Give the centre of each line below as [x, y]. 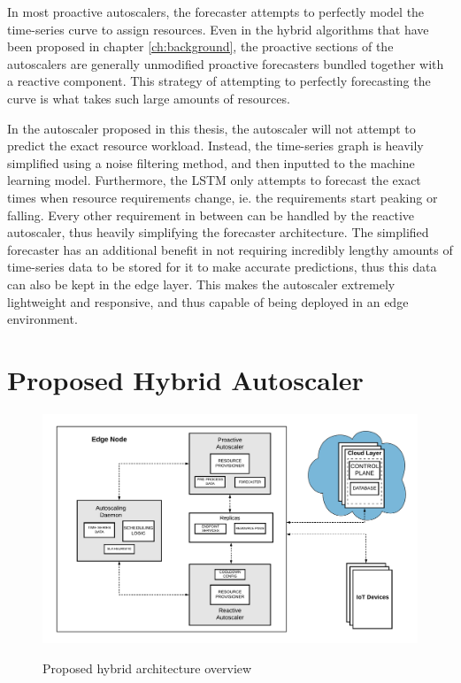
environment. [42, 319]
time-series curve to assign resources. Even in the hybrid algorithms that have [218, 29]
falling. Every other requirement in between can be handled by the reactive [211, 215]
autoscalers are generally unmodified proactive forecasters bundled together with [226, 63]
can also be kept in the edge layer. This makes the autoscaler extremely [201, 284]
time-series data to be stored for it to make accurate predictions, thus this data [222, 267]
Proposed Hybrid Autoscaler [185, 379]
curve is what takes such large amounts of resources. [149, 98]
